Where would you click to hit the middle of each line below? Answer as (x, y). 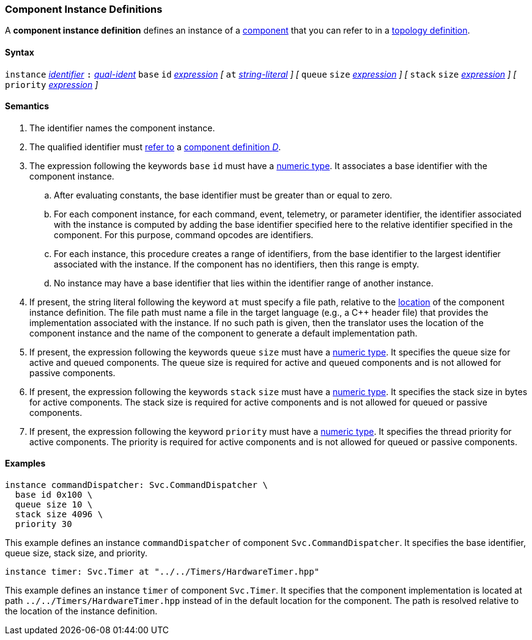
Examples (25, 464)
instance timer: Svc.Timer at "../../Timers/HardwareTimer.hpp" (162, 572)
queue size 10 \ (54, 505)
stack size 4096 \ (59, 515)
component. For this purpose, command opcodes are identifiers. (184, 235)
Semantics (27, 106)
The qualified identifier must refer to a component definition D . (155, 147)
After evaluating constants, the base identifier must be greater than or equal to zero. (223, 195)
